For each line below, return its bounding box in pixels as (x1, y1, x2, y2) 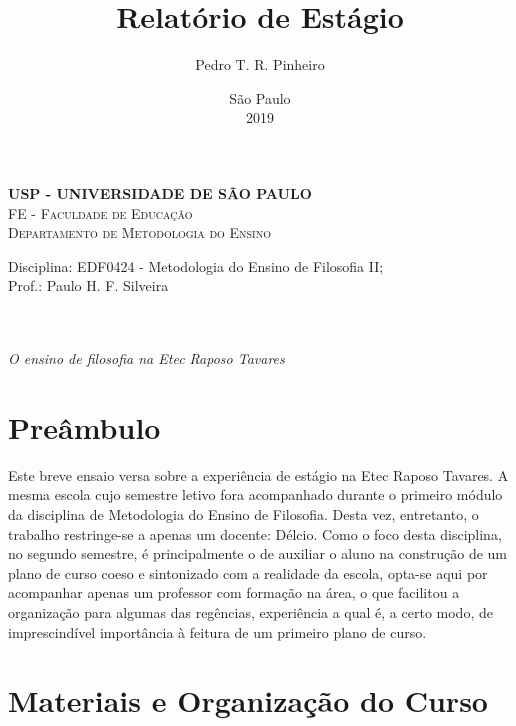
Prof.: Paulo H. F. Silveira (8, 275, 169, 296)
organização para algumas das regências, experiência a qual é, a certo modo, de (8, 601, 493, 622)
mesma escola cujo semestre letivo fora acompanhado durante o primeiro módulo (8, 484, 503, 505)
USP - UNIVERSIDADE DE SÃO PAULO (8, 182, 312, 203)
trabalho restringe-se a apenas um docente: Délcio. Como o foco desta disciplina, (8, 523, 502, 544)
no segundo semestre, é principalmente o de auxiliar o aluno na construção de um (8, 543, 507, 564)
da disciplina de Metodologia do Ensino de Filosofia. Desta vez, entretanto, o (8, 503, 479, 524)
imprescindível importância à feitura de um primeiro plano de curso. (8, 621, 427, 642)
